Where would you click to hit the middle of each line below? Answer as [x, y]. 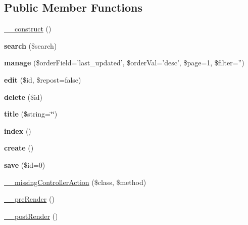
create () [19, 148]
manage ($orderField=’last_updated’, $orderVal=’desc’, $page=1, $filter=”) [124, 63]
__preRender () [29, 199]
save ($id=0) [25, 164]
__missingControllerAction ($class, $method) [75, 182]
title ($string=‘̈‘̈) [31, 114]
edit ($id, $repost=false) [43, 79]
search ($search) [31, 45]
